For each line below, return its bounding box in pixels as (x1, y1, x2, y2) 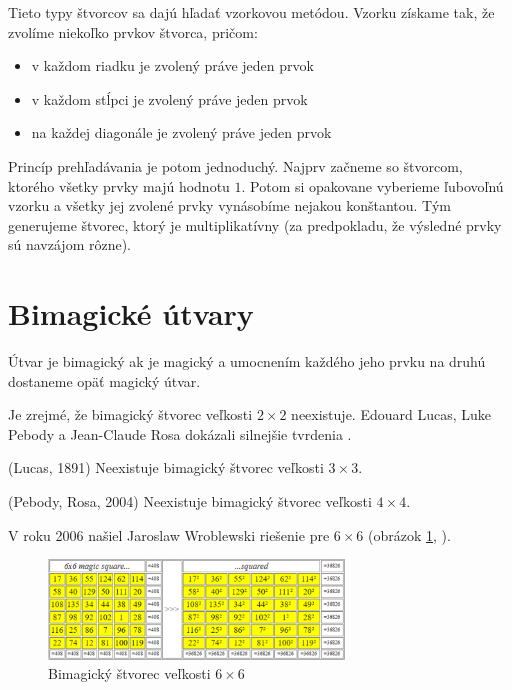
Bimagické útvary (8, 293, 254, 334)
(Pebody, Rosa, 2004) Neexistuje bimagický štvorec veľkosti (8, 491, 372, 512)
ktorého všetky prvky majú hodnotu (8, 175, 230, 196)
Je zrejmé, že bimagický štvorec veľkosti (8, 404, 253, 425)
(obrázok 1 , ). (368, 524, 451, 545)
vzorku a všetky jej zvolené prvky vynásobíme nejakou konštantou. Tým (8, 195, 451, 216)
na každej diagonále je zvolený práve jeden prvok (31, 122, 332, 143)
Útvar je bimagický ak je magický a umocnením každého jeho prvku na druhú (8, 351, 486, 372)
